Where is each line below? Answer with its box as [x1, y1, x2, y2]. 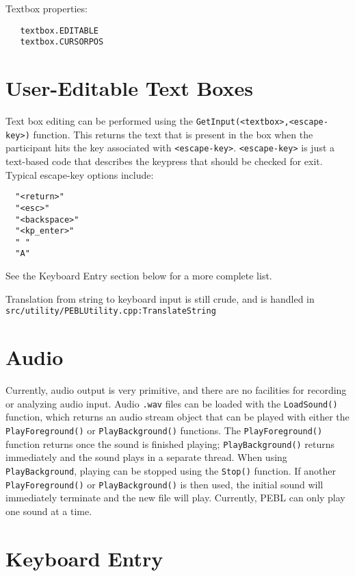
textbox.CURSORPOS [20, 37, 104, 47]
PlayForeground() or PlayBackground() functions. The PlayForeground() [5, 423, 323, 437]
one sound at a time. [5, 503, 92, 518]
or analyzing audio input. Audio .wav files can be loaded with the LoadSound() [5, 396, 338, 410]
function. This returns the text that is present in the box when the [33, 127, 313, 141]
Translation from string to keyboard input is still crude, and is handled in [5, 291, 315, 305]
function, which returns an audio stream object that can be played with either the [5, 410, 350, 424]
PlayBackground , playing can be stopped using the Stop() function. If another [5, 463, 336, 477]
